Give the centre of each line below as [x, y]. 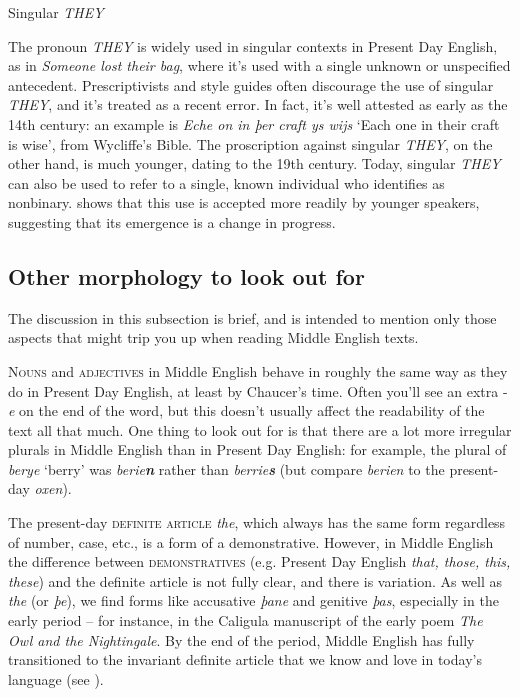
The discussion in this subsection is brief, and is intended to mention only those [252, 317]
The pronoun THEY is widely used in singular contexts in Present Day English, [253, 45]
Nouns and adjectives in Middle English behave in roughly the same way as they [258, 370]
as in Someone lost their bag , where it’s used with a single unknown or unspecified [259, 65]
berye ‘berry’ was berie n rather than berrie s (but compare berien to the [226, 468]
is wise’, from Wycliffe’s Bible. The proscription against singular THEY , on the [250, 143]
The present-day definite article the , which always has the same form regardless [257, 522]
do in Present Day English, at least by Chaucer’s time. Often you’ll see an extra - [258, 390]
